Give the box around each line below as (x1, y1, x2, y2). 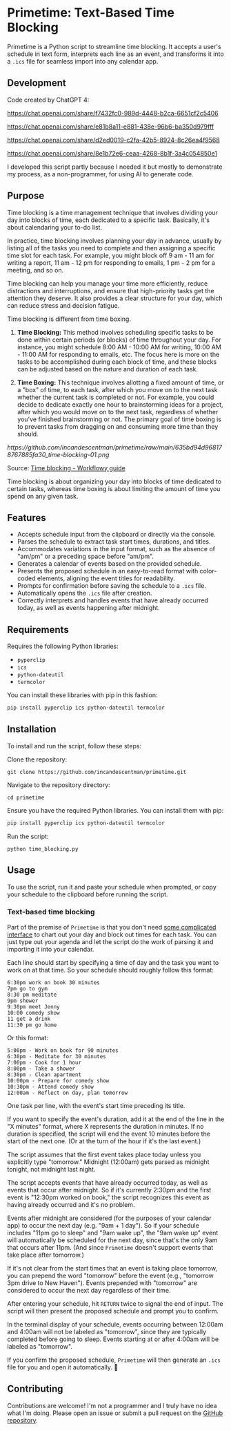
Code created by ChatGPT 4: (7, 95, 90, 104)
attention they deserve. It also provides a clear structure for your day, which (7, 294, 223, 302)
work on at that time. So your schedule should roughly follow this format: (7, 966, 214, 974)
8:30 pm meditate (7, 991, 57, 998)
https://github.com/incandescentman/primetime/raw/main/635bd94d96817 (7, 443, 223, 451)
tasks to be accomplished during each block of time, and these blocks (17, 358, 217, 366)
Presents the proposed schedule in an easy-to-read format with (17, 567, 199, 575)
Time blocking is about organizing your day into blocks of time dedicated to (7, 477, 222, 486)
